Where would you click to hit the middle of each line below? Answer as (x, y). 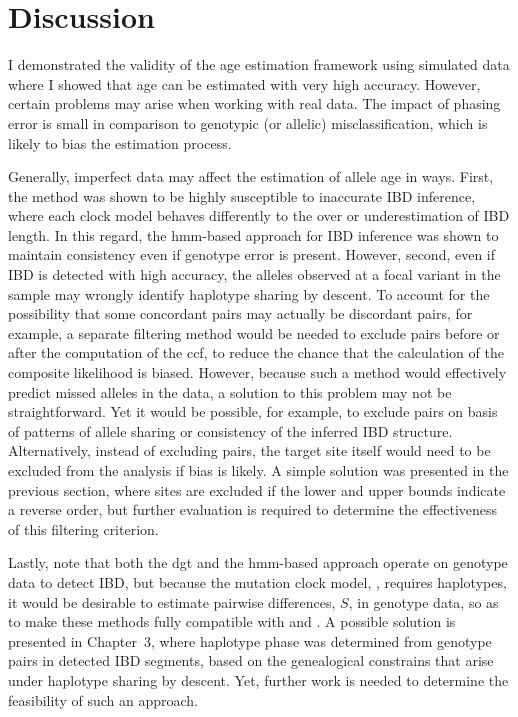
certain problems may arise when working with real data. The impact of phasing (254, 103)
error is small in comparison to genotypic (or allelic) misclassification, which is (248, 122)
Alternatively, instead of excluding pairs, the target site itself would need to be (249, 450)
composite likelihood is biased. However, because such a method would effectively (257, 372)
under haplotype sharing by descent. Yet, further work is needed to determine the (258, 679)
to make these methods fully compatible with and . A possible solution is (232, 621)
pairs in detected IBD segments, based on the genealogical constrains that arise (251, 660)
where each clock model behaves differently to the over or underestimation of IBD (259, 215)
